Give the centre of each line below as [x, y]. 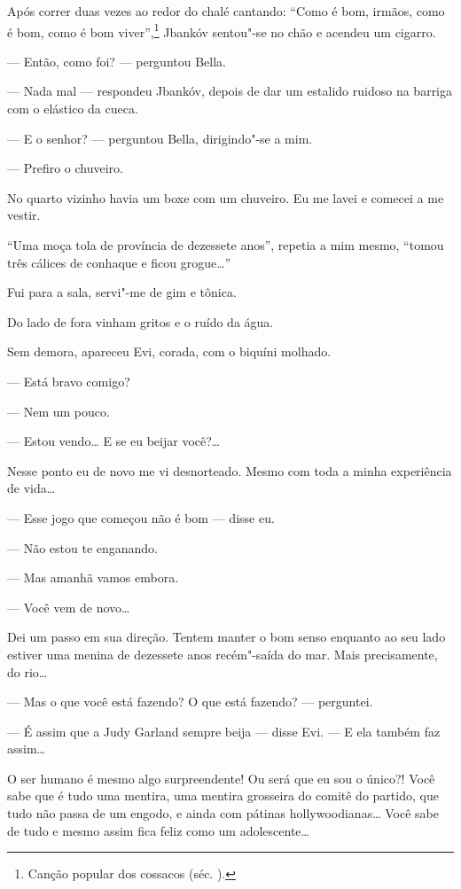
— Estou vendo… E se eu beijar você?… [114, 441]
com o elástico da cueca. [73, 109]
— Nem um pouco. [59, 411]
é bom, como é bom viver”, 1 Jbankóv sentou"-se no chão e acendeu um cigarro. [222, 30]
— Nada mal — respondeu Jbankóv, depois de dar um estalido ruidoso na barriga [230, 91]
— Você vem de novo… [69, 607]
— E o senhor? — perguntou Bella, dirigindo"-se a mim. [160, 138]
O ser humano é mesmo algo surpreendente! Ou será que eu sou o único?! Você [221, 778]
